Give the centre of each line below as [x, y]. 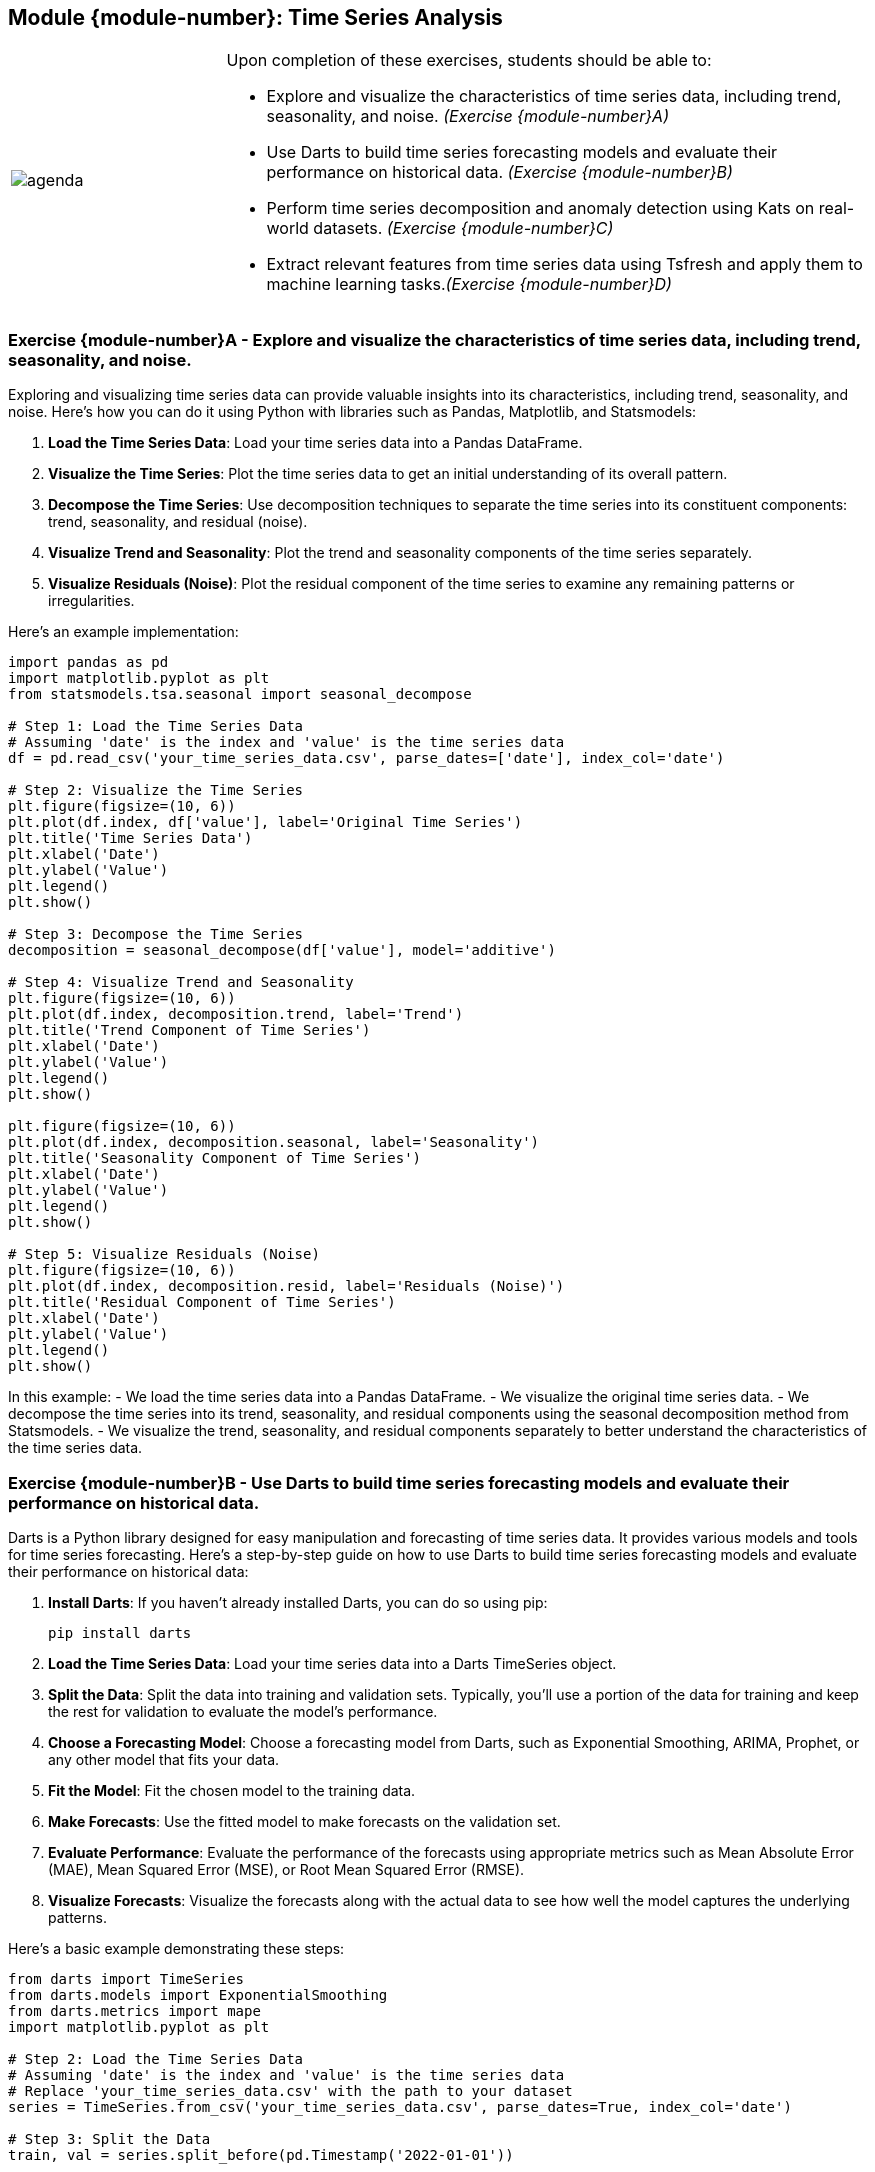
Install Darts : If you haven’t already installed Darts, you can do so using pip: [298, 1602]
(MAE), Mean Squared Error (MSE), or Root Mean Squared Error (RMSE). [286, 1869]
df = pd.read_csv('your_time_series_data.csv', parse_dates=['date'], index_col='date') [366, 758]
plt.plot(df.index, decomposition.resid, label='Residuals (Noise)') [286, 1286]
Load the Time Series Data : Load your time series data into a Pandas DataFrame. [315, 443]
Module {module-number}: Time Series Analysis [255, 17]
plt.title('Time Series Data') [130, 838]
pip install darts [120, 1632]
